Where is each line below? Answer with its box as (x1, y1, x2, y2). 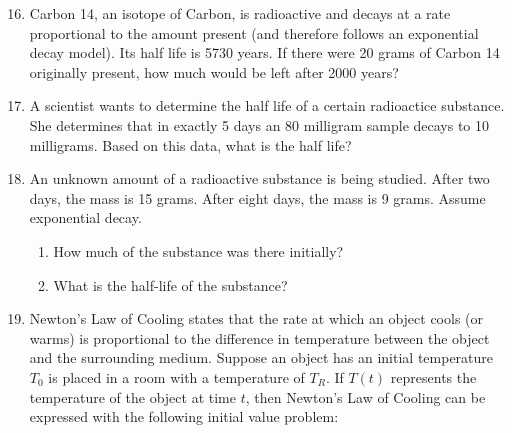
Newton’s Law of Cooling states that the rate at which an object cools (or (29, 308, 484, 329)
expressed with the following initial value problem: (29, 406, 339, 427)
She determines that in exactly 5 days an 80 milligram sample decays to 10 (29, 114, 490, 135)
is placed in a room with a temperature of (48, 366, 305, 387)
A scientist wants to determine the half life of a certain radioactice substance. (29, 95, 505, 116)
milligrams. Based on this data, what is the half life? (29, 134, 352, 155)
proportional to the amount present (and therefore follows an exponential (29, 22, 479, 43)
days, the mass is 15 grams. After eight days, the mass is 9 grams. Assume (29, 187, 486, 208)
